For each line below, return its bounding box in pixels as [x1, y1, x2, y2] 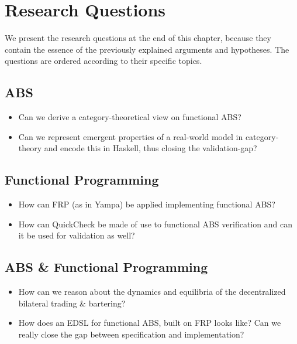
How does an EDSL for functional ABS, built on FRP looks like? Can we [18, 316, 281, 329]
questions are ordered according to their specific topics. [5, 55, 202, 67]
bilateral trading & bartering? [18, 297, 126, 309]
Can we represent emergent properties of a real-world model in [18, 130, 243, 142]
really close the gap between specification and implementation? [18, 328, 244, 340]
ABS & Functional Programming [5, 258, 208, 276]
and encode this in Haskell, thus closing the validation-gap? [44, 142, 257, 154]
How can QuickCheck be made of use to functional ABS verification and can [18, 217, 292, 230]
